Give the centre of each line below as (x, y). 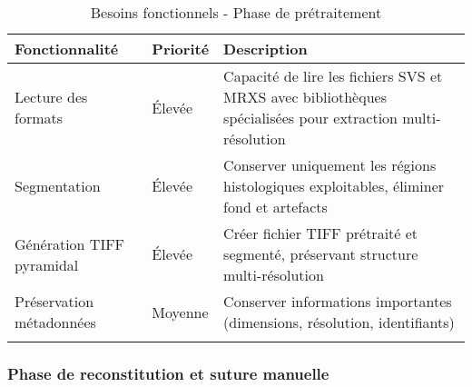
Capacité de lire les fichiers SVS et (333, 76)
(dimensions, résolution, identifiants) (339, 322)
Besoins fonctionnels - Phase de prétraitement (236, 12)
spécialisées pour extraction (310, 118)
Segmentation (58, 186)
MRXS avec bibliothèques (305, 97)
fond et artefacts (275, 207)
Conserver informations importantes (338, 301)
